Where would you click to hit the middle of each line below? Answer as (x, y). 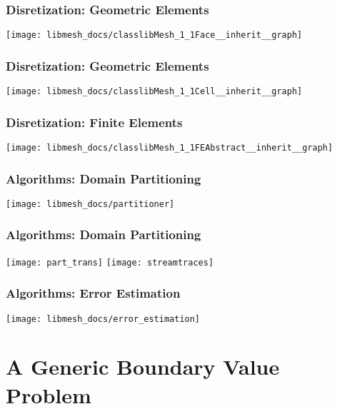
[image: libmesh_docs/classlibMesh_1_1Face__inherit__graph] (154, 35)
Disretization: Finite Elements (94, 122)
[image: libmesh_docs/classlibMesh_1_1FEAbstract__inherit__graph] (170, 147)
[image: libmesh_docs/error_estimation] (103, 319)
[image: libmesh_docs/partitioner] (90, 204)
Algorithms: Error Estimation (93, 293)
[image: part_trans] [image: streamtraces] (110, 262)
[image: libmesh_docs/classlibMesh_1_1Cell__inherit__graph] (154, 92)
